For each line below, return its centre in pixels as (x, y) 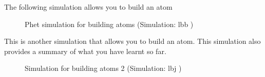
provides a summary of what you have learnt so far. (85, 51)
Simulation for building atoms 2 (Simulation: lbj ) (103, 68)
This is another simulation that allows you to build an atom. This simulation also (132, 41)
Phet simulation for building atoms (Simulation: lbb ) (109, 24)
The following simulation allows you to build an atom (88, 7)
